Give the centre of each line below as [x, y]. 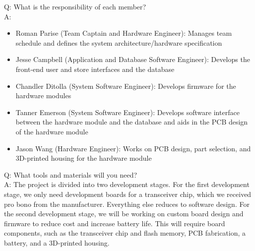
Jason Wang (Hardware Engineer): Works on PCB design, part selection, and [133, 148]
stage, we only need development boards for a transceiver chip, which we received [128, 194]
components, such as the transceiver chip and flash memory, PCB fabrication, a [125, 233]
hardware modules [43, 95]
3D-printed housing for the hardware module [84, 158]
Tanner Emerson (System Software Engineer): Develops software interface [127, 112]
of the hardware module [52, 131]
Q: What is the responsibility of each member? [75, 6]
